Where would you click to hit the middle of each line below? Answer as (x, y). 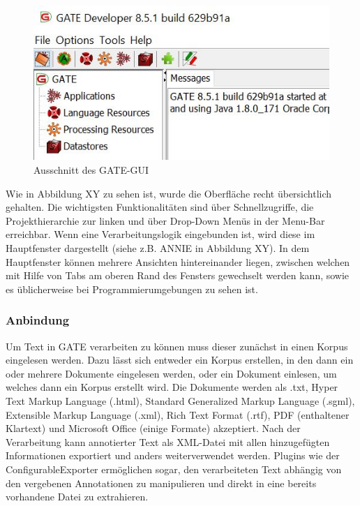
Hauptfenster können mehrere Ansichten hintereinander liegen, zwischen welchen (178, 261)
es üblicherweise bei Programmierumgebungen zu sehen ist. (132, 289)
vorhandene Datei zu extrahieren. (77, 497)
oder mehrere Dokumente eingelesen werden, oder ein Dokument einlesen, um (171, 373)
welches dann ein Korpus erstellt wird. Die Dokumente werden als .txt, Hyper (172, 387)
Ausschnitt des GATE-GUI (91, 170)
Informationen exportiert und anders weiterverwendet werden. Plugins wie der (173, 455)
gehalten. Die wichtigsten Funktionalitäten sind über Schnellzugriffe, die (160, 207)
